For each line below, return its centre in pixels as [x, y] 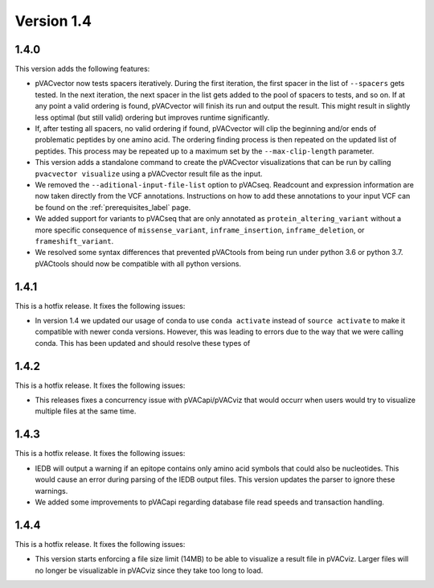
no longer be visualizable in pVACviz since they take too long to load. [149, 570]
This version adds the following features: [82, 69]
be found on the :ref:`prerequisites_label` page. [113, 207]
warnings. [51, 491]
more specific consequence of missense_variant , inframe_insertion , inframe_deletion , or [200, 230]
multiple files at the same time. [86, 411]
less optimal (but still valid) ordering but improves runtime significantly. [152, 117]
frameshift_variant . [74, 241]
